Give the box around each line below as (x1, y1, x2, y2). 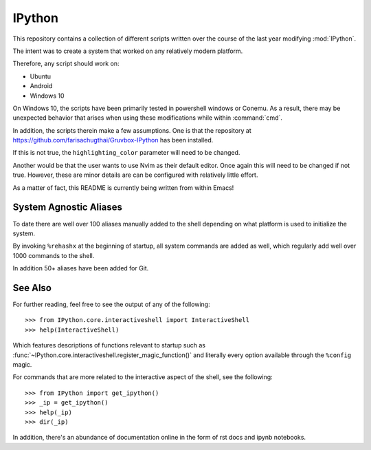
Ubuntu (30, 72, 52, 81)
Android (30, 82, 53, 90)
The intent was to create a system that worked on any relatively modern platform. (12, 47, 243, 55)
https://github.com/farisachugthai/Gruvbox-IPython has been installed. (12, 136, 214, 144)
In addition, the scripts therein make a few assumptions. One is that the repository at (12, 126, 252, 134)
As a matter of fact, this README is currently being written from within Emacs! (12, 183, 234, 192)
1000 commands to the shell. (12, 251, 95, 259)
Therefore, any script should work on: (12, 59, 120, 68)
